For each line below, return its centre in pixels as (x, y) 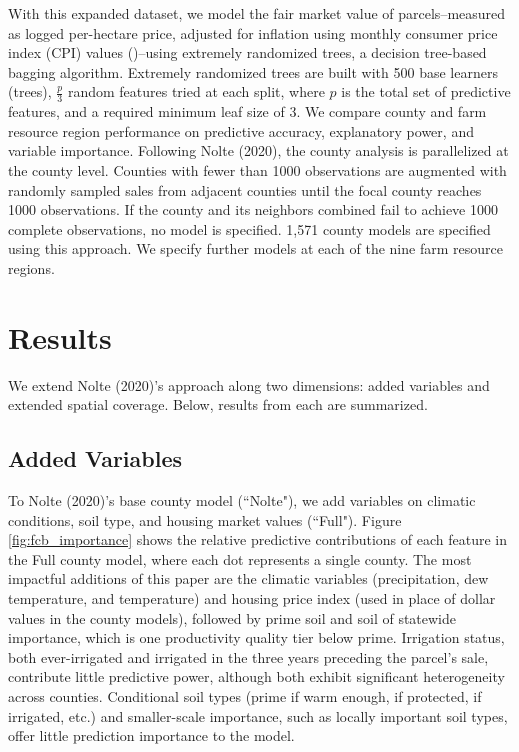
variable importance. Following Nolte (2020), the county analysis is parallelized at (258, 150)
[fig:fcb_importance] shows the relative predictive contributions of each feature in (258, 539)
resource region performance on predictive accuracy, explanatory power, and (241, 130)
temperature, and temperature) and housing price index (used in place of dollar (252, 598)
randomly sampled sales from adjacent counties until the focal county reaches (245, 189)
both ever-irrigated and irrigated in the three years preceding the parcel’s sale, (248, 656)
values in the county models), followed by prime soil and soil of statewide (232, 617)
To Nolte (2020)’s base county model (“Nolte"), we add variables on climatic (242, 500)
